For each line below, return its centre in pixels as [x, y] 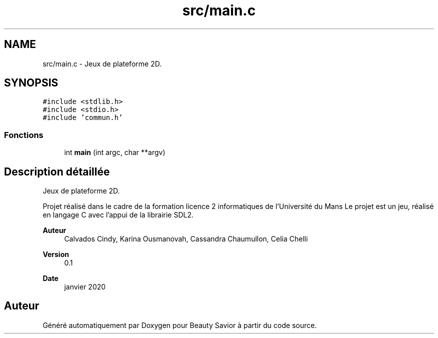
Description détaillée [57, 171]
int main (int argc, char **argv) [115, 152]
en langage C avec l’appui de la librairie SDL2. [118, 215]
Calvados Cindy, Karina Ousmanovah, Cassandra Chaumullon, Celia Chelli [186, 239]
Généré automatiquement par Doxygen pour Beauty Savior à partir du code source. [180, 325]
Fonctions [24, 135]
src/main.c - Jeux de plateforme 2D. [102, 63]
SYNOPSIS [31, 83]
